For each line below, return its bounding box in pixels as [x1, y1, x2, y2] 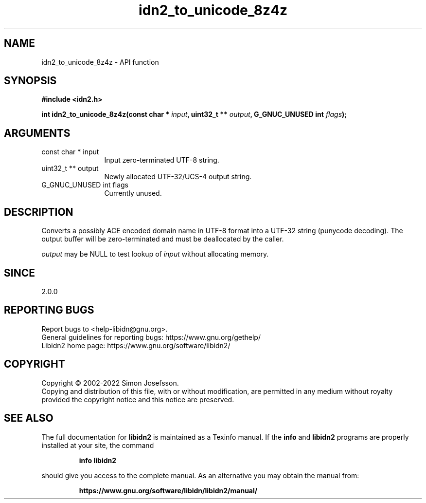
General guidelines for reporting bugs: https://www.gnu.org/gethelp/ [41, 333, 261, 341]
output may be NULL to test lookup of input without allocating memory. [41, 250, 269, 259]
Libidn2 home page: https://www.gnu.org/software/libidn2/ [41, 341, 231, 350]
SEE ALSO [4, 412, 53, 425]
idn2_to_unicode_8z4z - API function [41, 57, 159, 66]
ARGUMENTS [4, 127, 71, 139]
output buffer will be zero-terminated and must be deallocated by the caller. [41, 235, 284, 243]
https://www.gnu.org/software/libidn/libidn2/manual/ [79, 486, 258, 495]
